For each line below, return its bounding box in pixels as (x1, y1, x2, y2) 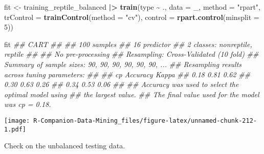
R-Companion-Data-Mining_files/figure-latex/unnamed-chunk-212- (33, 117, 257, 124)
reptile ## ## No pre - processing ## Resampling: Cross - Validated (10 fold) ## (4, 49, 259, 59)
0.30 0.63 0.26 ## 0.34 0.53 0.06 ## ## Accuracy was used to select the (4, 79, 239, 90)
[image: (4, 117, 30, 124)
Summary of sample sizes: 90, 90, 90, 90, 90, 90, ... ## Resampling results (4, 58, 242, 69)
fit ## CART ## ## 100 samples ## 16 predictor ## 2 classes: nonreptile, (4, 38, 252, 49)
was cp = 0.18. (4, 99, 51, 109)
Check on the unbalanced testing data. (4, 140, 125, 151)
